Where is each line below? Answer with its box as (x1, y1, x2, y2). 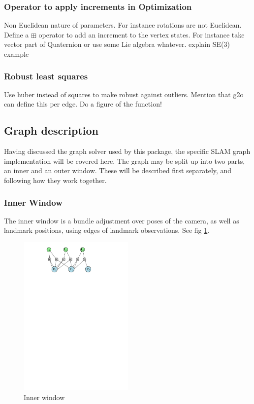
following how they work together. (4, 175, 107, 185)
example (4, 49, 29, 59)
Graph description (4, 123, 98, 138)
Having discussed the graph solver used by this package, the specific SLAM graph (4, 146, 251, 156)
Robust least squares (4, 70, 88, 82)
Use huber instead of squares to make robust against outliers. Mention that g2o (4, 89, 244, 99)
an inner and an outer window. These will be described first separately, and (4, 165, 232, 176)
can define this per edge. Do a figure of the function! (4, 99, 162, 109)
